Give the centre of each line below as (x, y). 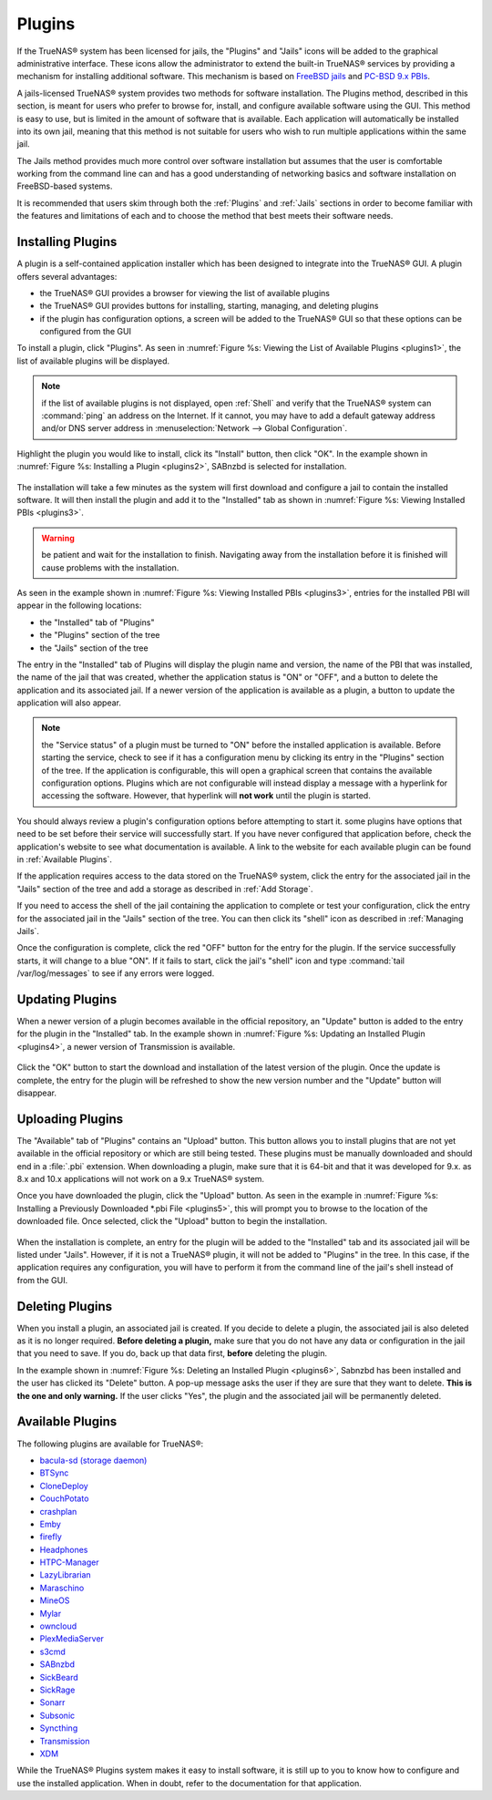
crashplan (58, 1511)
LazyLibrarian (65, 1575)
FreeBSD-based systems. (65, 186)
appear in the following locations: (79, 605)
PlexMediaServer (72, 1639)
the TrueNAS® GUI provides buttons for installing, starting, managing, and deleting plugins (209, 306)
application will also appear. (69, 703)
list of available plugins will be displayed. (93, 361)
